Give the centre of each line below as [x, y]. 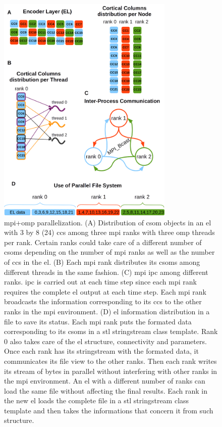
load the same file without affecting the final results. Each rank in [106, 390]
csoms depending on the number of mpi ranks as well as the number [109, 252]
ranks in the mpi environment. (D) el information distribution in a [107, 311]
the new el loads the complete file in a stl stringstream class [97, 400]
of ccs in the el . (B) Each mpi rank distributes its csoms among [102, 262]
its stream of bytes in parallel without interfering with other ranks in [111, 371]
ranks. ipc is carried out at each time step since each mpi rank [100, 282]
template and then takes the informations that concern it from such [109, 410]
